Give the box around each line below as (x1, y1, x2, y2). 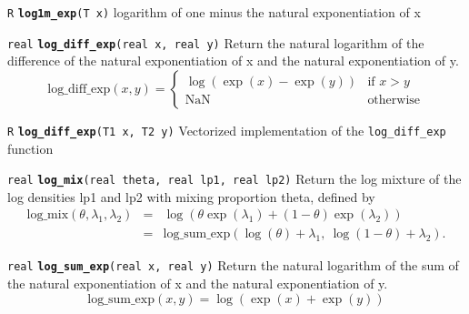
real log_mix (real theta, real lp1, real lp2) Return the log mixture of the (7, 169, 462, 188)
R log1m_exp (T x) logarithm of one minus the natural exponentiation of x (7, 3, 421, 21)
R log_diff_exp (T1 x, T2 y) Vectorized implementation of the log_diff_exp (7, 120, 446, 139)
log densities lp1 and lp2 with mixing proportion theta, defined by (7, 187, 375, 206)
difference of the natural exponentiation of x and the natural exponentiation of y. (7, 51, 459, 70)
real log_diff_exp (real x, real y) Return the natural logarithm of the (7, 33, 424, 52)
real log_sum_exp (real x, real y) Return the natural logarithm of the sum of (7, 256, 459, 275)
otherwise (367, 93, 421, 106)
